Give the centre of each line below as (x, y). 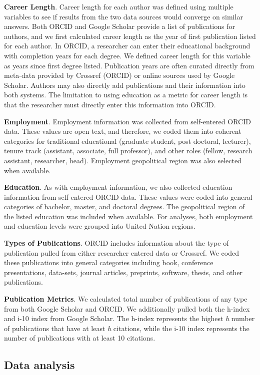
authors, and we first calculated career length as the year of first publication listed (130, 36)
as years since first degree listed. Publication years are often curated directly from (129, 65)
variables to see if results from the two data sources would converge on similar (123, 16)
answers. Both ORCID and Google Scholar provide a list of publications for (119, 26)
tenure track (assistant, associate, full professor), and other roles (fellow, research (128, 151)
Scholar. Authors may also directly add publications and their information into (125, 85)
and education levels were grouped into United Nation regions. (100, 226)
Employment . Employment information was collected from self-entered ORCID (127, 121)
